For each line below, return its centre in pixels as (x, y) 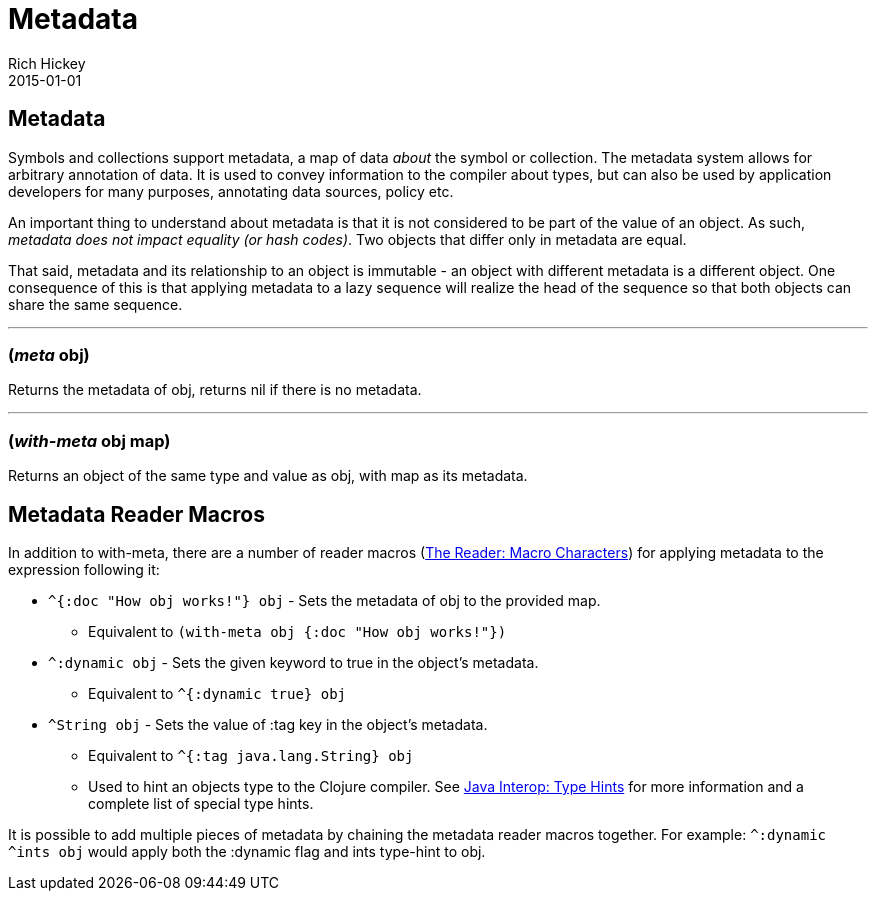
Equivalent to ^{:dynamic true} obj (217, 693)
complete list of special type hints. (201, 803)
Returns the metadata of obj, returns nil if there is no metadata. (215, 390)
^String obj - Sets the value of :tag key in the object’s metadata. (268, 724)
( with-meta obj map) (89, 440)
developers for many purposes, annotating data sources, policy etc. (231, 191)
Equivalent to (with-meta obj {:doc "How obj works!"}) (297, 631)
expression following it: (84, 569)
